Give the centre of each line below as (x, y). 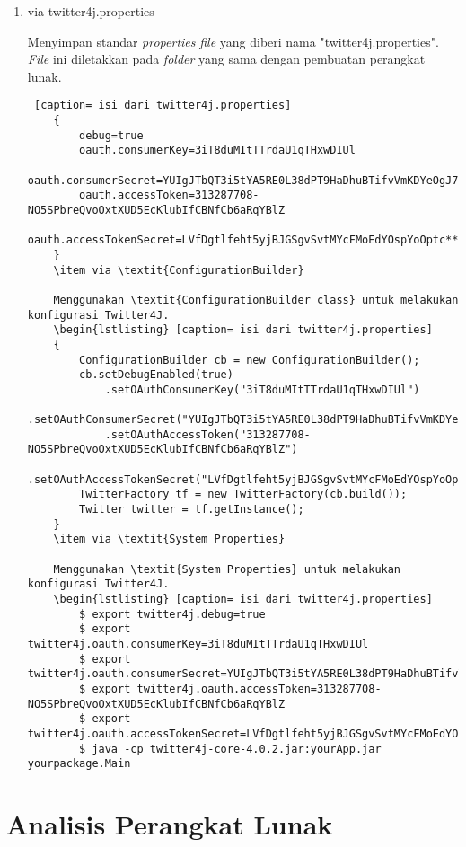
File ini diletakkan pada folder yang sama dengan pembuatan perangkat (226, 59)
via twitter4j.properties (91, 11)
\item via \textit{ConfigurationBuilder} (179, 270)
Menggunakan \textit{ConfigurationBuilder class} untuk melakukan (256, 300)
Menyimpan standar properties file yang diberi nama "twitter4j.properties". (233, 41)
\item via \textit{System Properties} (169, 539)
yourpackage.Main (79, 764)
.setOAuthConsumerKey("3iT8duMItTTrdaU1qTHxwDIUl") (262, 389)
